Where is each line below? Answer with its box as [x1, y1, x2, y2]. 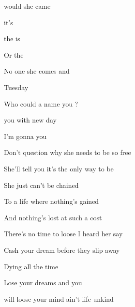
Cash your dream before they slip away [4, 245, 120, 255]
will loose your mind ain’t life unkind [4, 293, 114, 304]
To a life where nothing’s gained [4, 196, 99, 206]
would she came [4, 1, 51, 11]
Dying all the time [4, 261, 59, 271]
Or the [4, 49, 24, 60]
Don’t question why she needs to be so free [4, 147, 131, 157]
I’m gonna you [4, 131, 47, 141]
